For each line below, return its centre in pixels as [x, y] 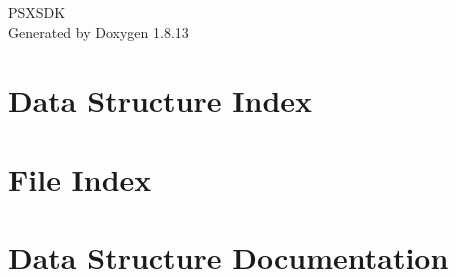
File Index [80, 178]
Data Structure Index [160, 100]
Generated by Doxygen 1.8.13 [98, 31]
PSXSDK [37, 12]
